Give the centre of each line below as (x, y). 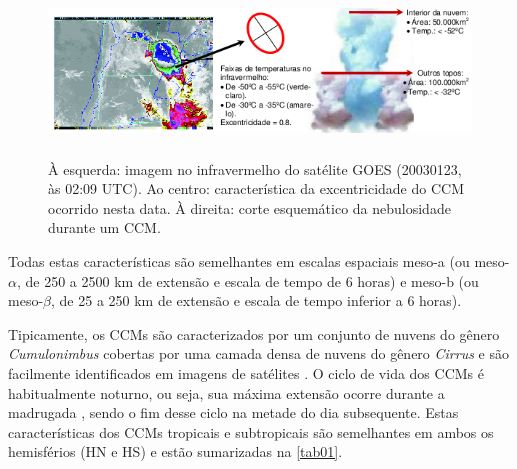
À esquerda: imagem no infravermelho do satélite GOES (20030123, (255, 168)
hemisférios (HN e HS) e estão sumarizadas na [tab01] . (175, 451)
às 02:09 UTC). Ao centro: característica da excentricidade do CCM (256, 188)
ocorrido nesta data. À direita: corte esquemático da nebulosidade (249, 207)
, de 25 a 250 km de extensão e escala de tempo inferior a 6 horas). (256, 300)
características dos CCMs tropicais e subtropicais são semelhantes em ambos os (251, 431)
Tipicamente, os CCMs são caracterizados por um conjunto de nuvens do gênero (254, 333)
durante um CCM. (104, 227)
